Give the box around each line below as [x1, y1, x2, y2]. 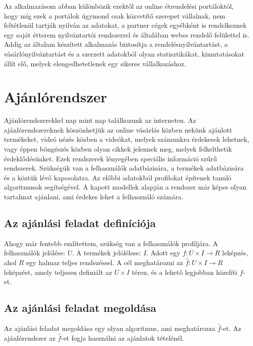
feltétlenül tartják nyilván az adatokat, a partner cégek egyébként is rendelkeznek [4, 20, 247, 30]
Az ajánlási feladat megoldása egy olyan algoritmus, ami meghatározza [4, 323, 215, 333]
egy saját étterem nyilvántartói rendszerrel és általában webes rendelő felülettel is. [4, 29, 250, 39]
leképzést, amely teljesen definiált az [4, 267, 112, 277]
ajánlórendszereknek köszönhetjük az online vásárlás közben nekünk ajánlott [4, 124, 232, 135]
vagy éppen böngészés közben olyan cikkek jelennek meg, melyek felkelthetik [4, 144, 232, 154]
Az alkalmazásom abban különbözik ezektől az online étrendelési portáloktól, [4, 1, 234, 11]
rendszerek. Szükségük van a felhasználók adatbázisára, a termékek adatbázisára [4, 163, 244, 173]
